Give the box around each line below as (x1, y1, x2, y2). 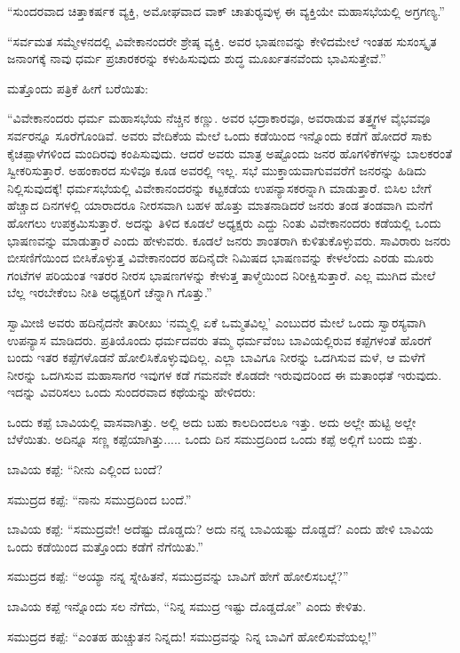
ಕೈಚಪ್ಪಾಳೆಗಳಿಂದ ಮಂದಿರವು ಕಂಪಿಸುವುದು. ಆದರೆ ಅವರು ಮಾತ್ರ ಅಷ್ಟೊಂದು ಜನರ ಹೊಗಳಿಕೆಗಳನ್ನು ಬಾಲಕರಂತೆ (7, 143, 453, 162)
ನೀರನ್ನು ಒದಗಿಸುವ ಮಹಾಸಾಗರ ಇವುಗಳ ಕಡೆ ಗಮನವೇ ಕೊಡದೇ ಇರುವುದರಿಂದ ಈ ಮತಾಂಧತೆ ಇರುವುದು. (7, 365, 442, 383)
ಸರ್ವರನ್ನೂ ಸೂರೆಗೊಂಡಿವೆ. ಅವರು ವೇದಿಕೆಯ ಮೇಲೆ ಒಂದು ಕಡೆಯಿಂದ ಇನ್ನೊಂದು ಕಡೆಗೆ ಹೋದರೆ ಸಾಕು (7, 125, 432, 144)
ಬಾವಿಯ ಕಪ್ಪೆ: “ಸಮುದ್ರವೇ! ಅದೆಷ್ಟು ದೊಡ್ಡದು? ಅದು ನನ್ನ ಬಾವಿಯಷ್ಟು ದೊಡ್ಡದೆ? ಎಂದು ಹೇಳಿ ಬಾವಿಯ (7, 520, 434, 538)
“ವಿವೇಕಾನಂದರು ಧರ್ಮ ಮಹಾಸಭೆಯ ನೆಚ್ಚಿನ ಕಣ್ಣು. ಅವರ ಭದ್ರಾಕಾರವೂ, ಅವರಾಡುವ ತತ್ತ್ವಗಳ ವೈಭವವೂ (7, 109, 431, 127)
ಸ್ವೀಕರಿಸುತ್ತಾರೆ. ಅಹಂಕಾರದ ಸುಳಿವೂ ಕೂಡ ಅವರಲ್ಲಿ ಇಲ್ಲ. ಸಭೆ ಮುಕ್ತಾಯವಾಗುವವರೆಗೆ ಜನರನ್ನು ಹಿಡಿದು (7, 161, 426, 180)
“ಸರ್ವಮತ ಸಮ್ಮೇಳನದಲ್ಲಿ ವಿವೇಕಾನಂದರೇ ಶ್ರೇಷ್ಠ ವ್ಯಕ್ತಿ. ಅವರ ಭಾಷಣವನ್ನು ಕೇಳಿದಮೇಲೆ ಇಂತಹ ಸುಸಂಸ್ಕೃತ (7, 31, 437, 50)
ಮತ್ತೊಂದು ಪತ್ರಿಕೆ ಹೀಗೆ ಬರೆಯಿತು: (7, 78, 148, 97)
